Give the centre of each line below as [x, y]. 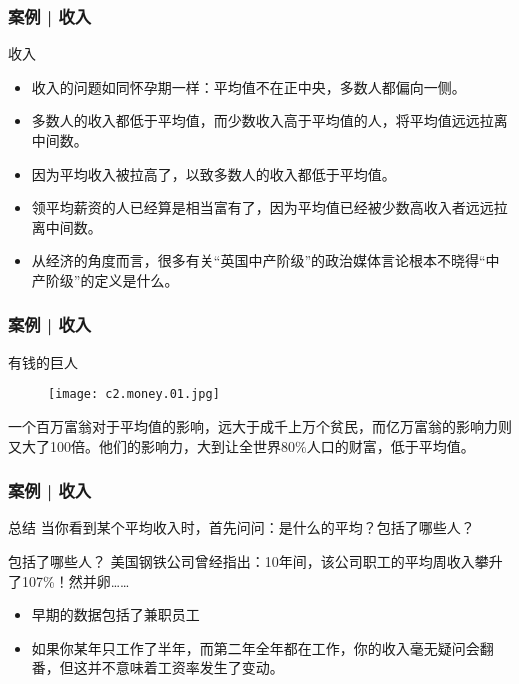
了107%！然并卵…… [69, 580]
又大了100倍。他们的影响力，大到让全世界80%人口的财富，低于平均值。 [241, 445]
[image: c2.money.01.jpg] [134, 394]
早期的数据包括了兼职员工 [115, 614]
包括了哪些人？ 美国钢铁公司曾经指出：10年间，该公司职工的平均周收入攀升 [255, 561]
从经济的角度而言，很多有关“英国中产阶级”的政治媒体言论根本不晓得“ [258, 260]
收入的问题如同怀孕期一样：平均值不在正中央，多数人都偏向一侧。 [248, 86]
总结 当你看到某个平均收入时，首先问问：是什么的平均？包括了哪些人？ [241, 527]
